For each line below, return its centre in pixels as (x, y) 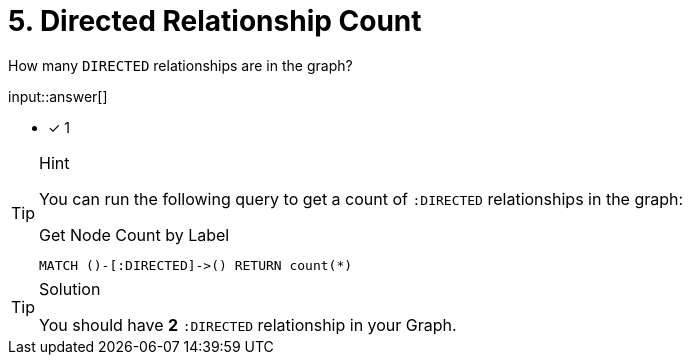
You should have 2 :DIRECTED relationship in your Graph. (248, 324)
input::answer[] (58, 96)
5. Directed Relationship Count (215, 21)
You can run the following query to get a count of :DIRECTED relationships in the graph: (361, 198)
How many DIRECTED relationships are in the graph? (180, 65)
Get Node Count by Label (134, 234)
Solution (70, 288)
